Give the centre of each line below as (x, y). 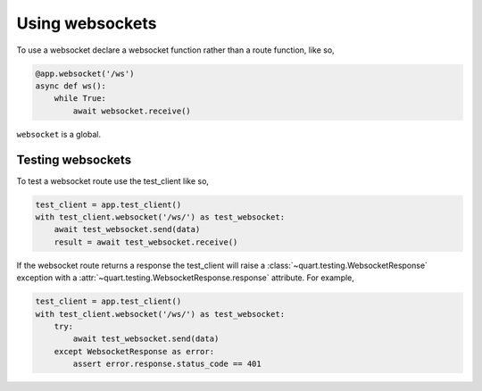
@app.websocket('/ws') (85, 73)
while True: (80, 99)
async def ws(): (71, 86)
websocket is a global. (59, 134)
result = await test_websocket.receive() (146, 242)
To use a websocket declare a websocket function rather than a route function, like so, (175, 50)
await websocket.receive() (132, 111)
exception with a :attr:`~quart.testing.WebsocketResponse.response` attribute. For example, (185, 278)
